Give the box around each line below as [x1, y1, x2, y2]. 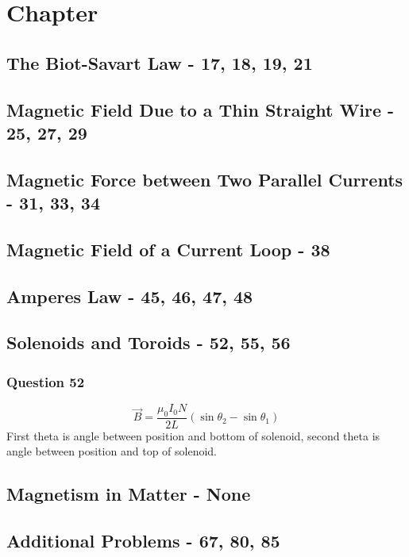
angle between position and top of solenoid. [6, 443, 218, 459]
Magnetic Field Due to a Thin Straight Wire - [6, 97, 395, 121]
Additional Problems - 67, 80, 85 [6, 528, 280, 553]
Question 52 [6, 371, 85, 391]
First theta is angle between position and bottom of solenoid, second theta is [6, 427, 380, 444]
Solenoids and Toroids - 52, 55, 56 [6, 330, 291, 355]
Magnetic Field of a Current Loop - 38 [6, 236, 330, 261]
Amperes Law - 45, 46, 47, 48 [6, 283, 253, 308]
